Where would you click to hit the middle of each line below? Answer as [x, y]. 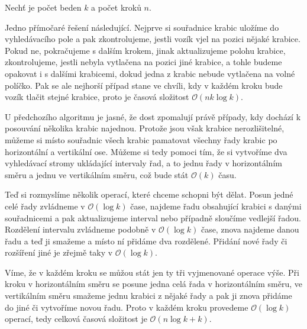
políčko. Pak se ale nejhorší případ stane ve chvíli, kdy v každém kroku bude [144, 85]
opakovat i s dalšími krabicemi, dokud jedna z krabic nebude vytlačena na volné [150, 73]
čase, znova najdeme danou [250, 229]
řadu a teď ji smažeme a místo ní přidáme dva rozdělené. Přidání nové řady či [146, 241]
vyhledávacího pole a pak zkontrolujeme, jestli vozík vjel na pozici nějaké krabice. [153, 39]
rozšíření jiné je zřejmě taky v [59, 252]
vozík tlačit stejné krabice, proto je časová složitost [97, 97]
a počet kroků [116, 7]
